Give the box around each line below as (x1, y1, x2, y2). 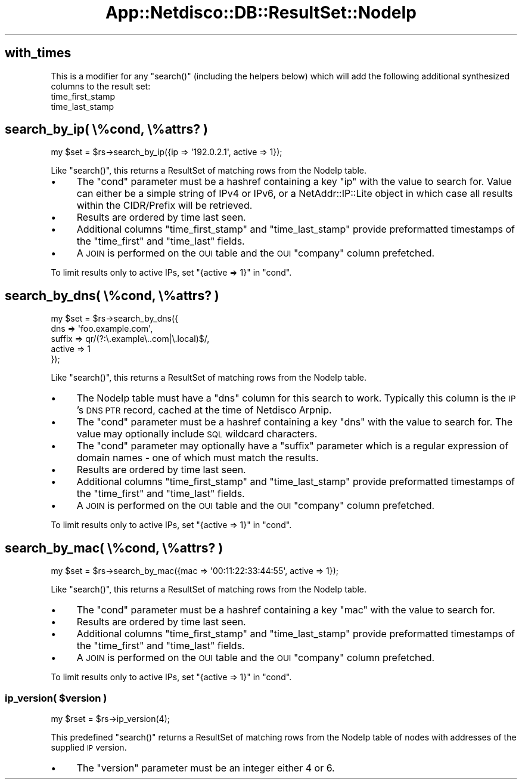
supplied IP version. (51, 742, 127, 752)
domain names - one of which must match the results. (76, 452, 319, 464)
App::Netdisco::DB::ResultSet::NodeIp (105, 2, 417, 23)
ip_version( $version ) (5, 692, 107, 704)
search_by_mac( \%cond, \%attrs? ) (5, 540, 223, 555)
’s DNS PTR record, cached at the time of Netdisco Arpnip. (76, 404, 332, 416)
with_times (5, 45, 72, 61)
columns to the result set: (51, 81, 151, 91)
